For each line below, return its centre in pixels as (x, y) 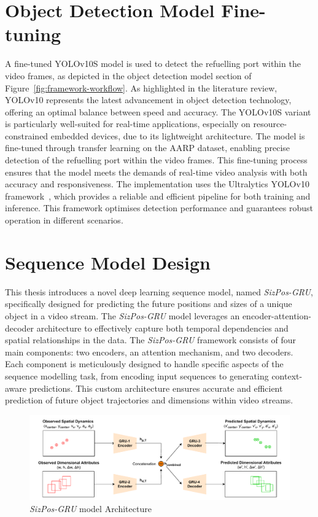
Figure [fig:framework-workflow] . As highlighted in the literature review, (141, 87)
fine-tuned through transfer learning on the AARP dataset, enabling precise (148, 148)
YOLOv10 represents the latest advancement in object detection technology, (148, 100)
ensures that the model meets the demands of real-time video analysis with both (156, 172)
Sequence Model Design (108, 262)
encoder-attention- (277, 315)
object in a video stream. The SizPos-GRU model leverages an (122, 315)
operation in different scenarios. (64, 220)
